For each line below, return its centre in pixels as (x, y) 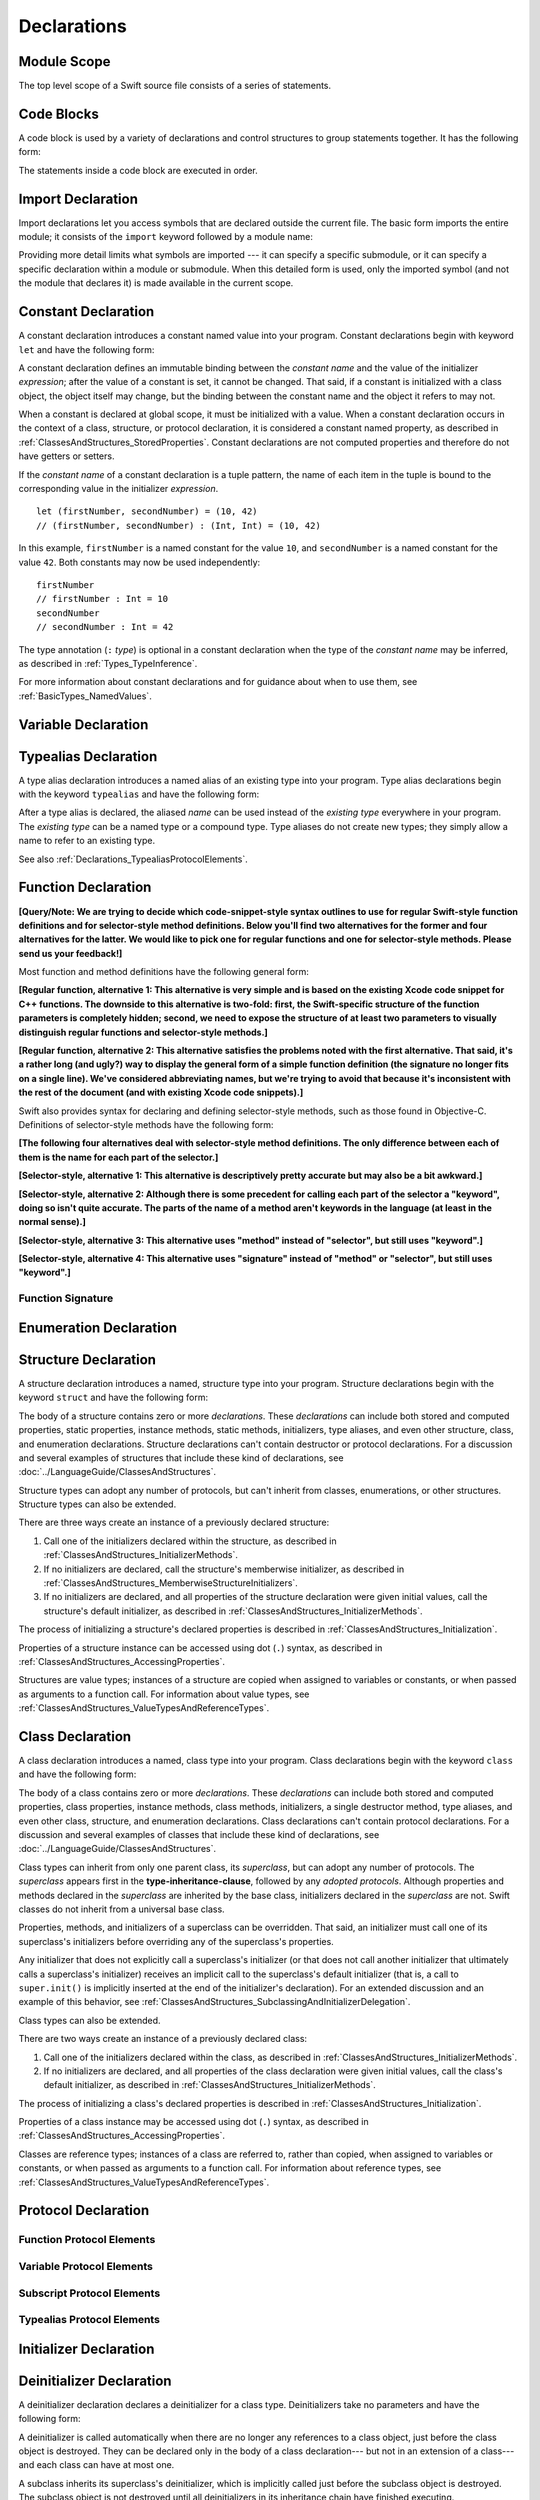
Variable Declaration (83, 724)
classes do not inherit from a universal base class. (121, 1909)
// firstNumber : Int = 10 (102, 599)
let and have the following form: (86, 349)
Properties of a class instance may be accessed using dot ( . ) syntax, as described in (193, 2122)
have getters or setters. (66, 456)
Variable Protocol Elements (86, 2266)
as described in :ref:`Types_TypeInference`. (108, 663)
